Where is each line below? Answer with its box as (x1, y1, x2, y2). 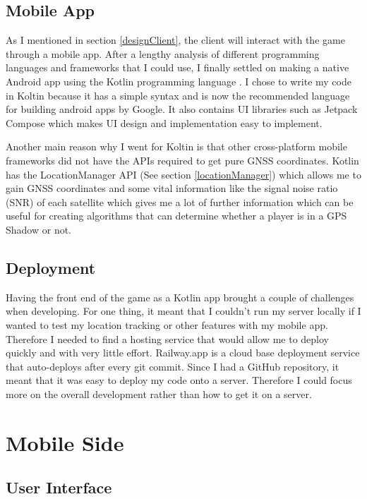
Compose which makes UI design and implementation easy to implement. (6, 115, 323, 130)
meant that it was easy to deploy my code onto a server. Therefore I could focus (6, 373, 352, 387)
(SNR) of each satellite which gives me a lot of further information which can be (6, 194, 354, 209)
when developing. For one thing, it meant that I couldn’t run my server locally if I (6, 303, 361, 318)
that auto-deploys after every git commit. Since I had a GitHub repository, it (6, 359, 339, 373)
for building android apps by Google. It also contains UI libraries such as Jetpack (6, 102, 358, 116)
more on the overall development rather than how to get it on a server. (6, 386, 312, 401)
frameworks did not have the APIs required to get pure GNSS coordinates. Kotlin (6, 152, 359, 167)
